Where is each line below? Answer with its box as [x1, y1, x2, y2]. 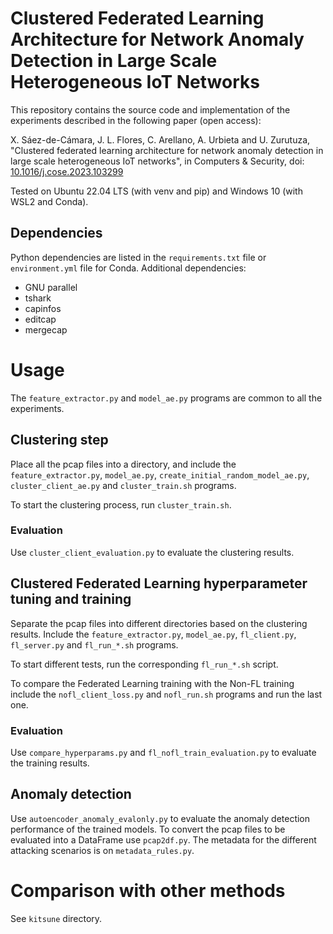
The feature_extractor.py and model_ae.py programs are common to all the [10, 392, 323, 404]
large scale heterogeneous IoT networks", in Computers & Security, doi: [10, 155, 305, 167]
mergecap [24, 323, 68, 336]
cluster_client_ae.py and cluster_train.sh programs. [10, 479, 237, 491]
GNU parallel [24, 281, 78, 293]
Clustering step [10, 432, 109, 449]
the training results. [10, 757, 90, 769]
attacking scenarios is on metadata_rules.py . [10, 844, 195, 856]
